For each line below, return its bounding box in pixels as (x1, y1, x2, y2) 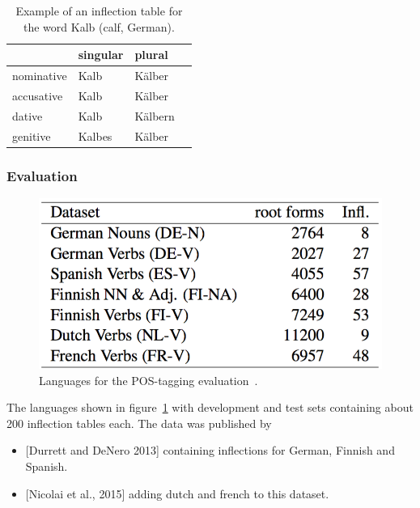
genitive (12, 127, 51, 144)
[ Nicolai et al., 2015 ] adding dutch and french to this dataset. (25, 485, 329, 502)
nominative (12, 67, 67, 84)
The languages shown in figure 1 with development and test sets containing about (6, 399, 414, 416)
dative (12, 107, 43, 124)
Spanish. (25, 458, 68, 475)
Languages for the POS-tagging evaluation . (39, 371, 258, 388)
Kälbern (134, 107, 175, 124)
